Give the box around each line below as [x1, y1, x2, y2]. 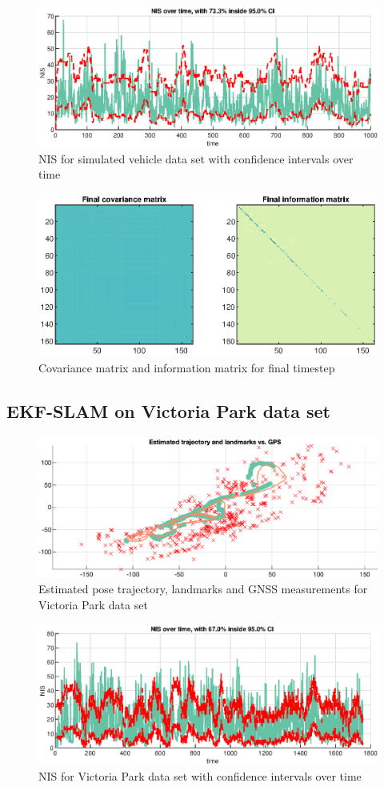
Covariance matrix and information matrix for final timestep [38, 359, 335, 375]
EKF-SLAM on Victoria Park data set [6, 398, 330, 423]
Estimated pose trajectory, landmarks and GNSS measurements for [38, 580, 368, 597]
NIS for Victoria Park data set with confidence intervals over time [38, 768, 362, 785]
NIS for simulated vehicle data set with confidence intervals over [38, 150, 354, 167]
